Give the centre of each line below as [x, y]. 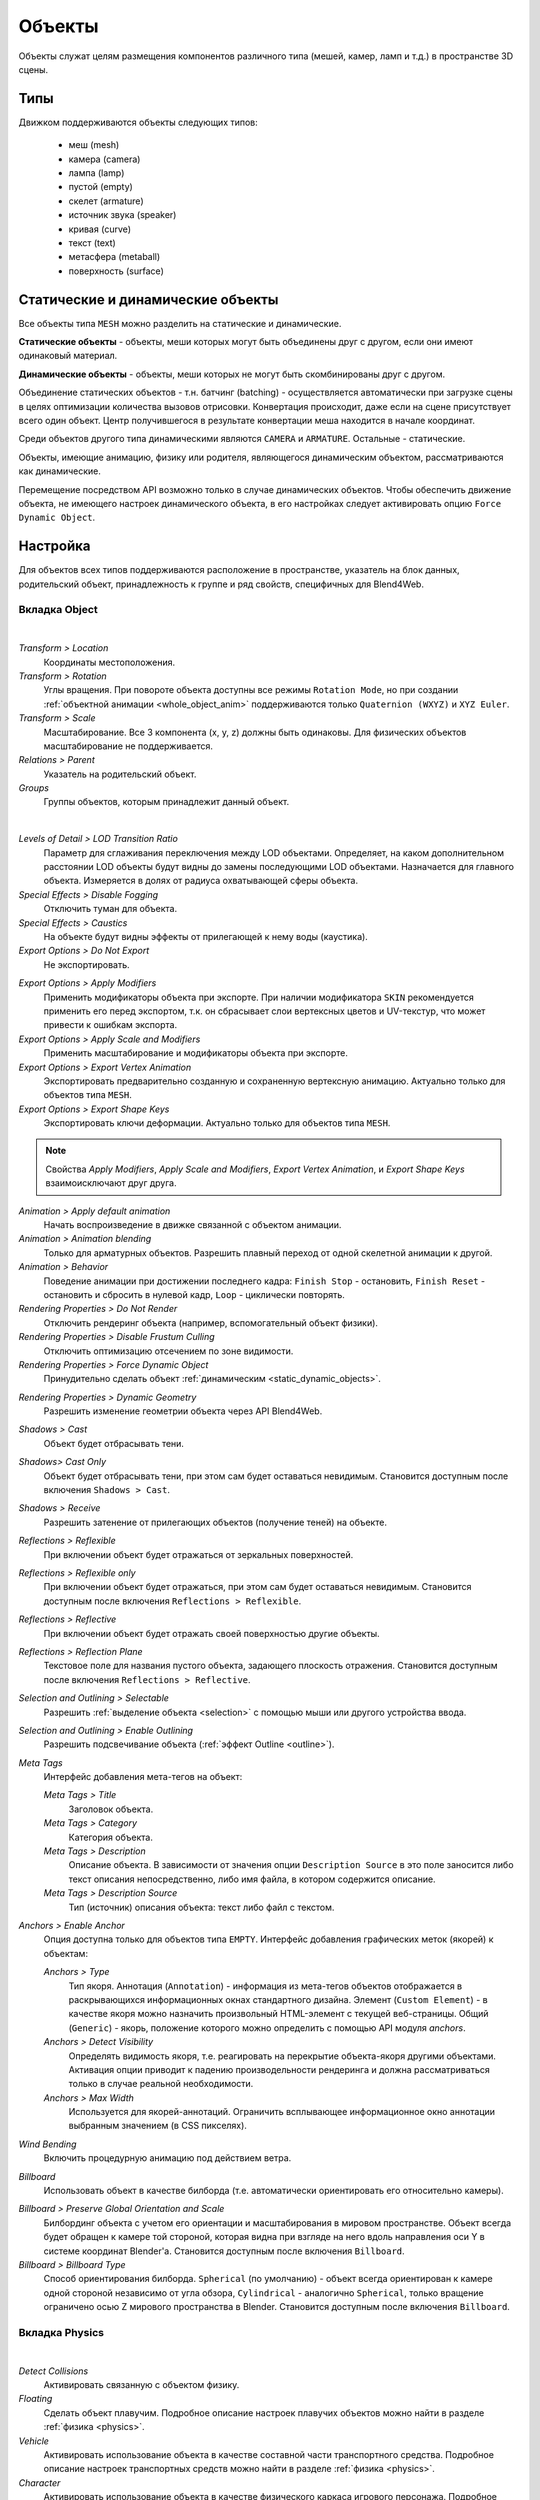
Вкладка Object [58, 610]
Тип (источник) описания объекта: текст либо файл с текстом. [201, 1907]
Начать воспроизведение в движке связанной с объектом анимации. [192, 1225]
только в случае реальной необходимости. [161, 2084]
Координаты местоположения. [109, 662]
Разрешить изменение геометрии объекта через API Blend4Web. [183, 1411]
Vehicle [34, 2441]
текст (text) [92, 242]
